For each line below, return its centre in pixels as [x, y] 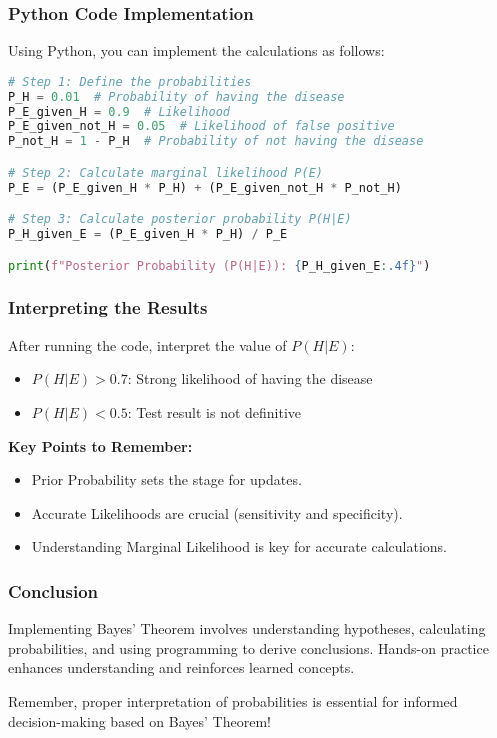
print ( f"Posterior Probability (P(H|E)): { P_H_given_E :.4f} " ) [219, 265]
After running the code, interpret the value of [147, 344]
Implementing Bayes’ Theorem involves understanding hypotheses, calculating [247, 628]
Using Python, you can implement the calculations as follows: [196, 50]
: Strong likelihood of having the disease [250, 378]
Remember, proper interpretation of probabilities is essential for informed [233, 700]
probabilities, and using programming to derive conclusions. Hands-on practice [248, 647]
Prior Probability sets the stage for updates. [166, 479]
